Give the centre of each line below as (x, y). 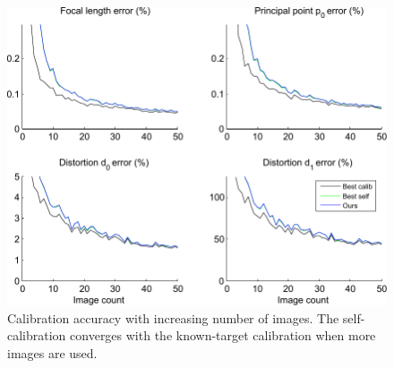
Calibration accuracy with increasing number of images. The (173, 317)
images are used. (52, 352)
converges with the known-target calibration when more (223, 335)
